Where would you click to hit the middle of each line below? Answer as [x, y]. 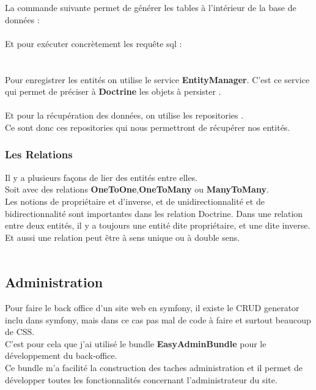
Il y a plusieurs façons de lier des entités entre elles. [101, 177]
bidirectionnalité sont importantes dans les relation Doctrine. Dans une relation [154, 213]
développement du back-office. [61, 355]
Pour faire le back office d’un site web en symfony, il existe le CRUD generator [152, 308]
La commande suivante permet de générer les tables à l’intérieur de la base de [151, 7]
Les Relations [39, 154]
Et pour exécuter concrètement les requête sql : [94, 43]
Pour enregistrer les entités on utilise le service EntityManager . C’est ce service [157, 79]
